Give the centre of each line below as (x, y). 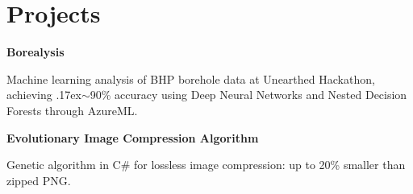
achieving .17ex (44, 95)
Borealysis (35, 52)
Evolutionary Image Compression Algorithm (133, 137)
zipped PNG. (39, 180)
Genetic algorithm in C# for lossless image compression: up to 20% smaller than (206, 165)
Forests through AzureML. (72, 110)
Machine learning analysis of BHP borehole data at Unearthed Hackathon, (191, 78)
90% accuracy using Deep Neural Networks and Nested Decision (248, 95)
